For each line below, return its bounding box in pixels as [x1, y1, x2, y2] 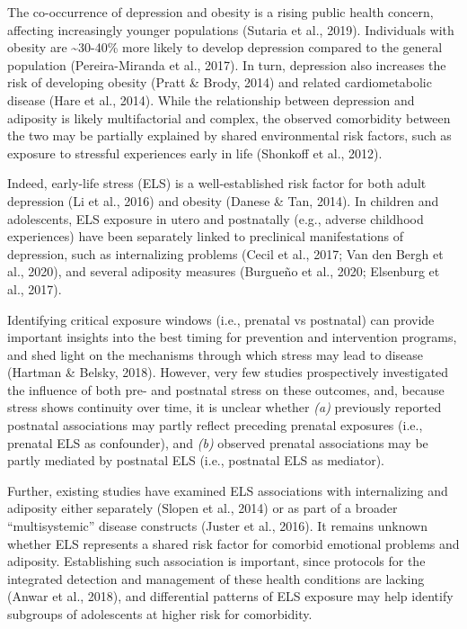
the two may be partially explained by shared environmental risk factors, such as [7, 126, 452, 145]
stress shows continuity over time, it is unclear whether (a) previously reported [7, 398, 442, 417]
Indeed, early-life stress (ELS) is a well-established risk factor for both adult [7, 174, 427, 193]
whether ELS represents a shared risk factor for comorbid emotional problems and [7, 534, 460, 553]
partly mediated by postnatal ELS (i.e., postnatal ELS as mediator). [7, 451, 384, 470]
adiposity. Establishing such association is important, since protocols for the [7, 552, 426, 571]
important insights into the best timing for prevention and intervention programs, [7, 328, 457, 346]
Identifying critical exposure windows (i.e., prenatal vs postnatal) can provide [7, 310, 435, 328]
